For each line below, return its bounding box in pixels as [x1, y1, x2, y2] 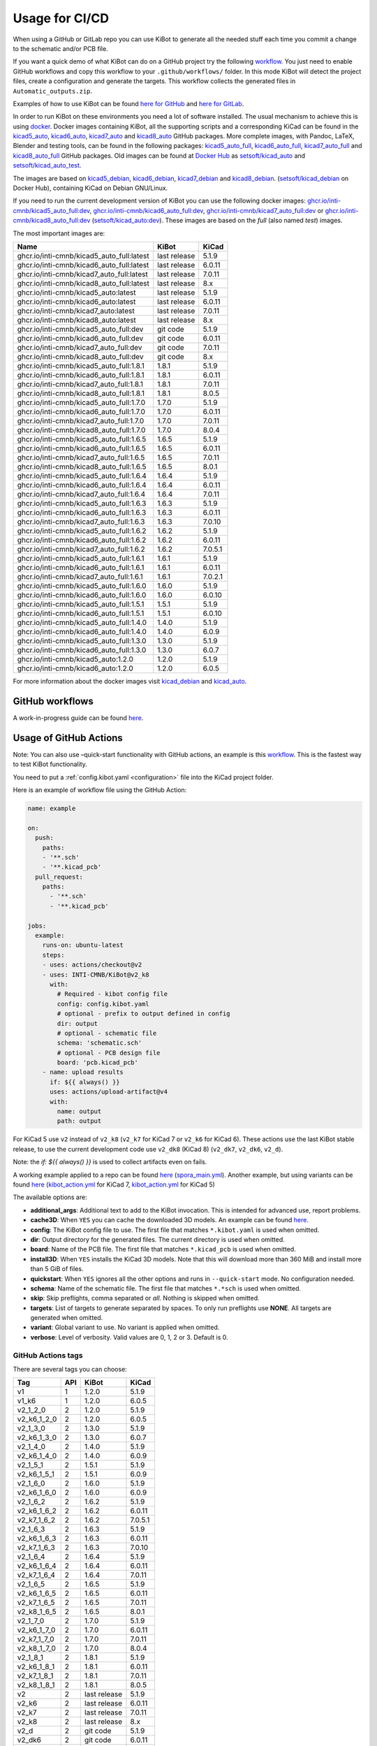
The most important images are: [13, 229, 105, 237]
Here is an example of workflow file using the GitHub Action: [13, 786, 187, 794]
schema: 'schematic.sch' [57, 1039, 142, 1047]
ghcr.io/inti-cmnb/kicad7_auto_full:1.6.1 [17, 571, 143, 581]
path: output [57, 1117, 102, 1125]
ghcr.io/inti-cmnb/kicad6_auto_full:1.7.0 [17, 406, 146, 416]
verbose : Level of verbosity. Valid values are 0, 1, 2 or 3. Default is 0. [30, 1333, 228, 1341]
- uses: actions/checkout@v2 [42, 961, 142, 969]
